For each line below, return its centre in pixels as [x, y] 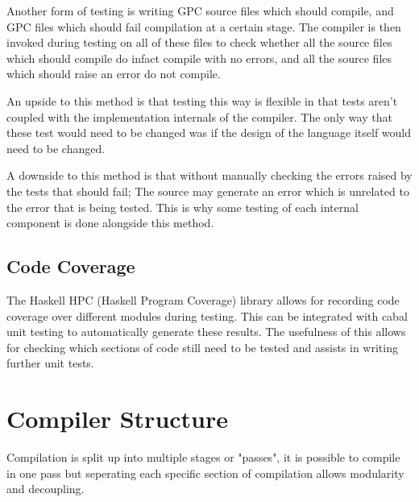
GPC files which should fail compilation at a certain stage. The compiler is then [204, 26]
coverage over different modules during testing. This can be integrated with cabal [207, 315]
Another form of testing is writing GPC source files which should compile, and [200, 10]
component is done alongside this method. [110, 223]
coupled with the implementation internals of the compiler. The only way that [199, 116]
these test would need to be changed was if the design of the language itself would [209, 133]
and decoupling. [46, 489]
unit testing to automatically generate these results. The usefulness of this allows [206, 332]
